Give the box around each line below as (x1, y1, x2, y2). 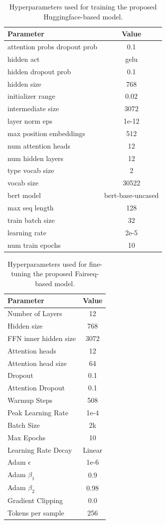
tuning (11, 268, 31, 279)
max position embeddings (7, 128, 85, 138)
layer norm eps (7, 116, 52, 126)
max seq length (7, 202, 54, 212)
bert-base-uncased (104, 190, 159, 200)
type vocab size (7, 165, 54, 175)
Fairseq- (75, 268, 99, 279)
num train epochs (7, 239, 61, 250)
